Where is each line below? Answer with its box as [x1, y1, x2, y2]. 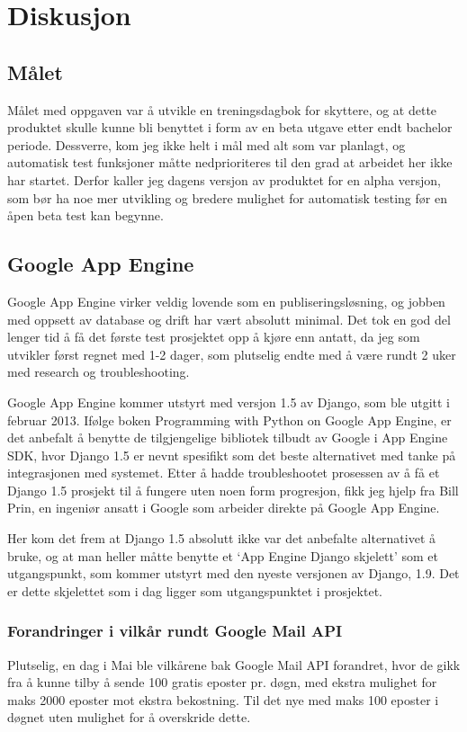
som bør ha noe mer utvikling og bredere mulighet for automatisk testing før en [7, 188, 447, 207]
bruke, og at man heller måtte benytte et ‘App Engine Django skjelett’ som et [7, 546, 438, 565]
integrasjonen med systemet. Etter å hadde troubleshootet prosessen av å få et [7, 463, 440, 482]
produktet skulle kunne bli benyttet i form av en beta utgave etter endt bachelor [7, 118, 453, 137]
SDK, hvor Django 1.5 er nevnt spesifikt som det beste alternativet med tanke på [7, 445, 456, 464]
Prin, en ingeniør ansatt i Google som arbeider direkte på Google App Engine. [7, 498, 440, 517]
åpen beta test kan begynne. [7, 206, 164, 225]
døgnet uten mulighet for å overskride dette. [7, 708, 251, 727]
